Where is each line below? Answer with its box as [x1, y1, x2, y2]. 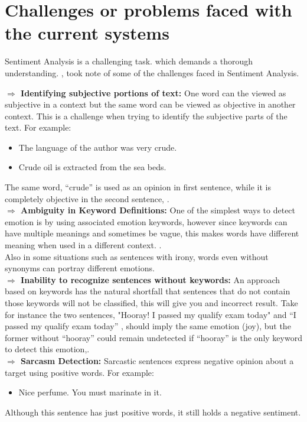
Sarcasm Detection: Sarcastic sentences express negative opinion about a [21, 354, 294, 366]
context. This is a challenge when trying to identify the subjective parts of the [5, 109, 288, 122]
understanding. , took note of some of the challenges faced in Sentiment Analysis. [5, 66, 299, 79]
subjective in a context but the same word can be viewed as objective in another [5, 98, 296, 111]
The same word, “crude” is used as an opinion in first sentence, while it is [5, 181, 271, 193]
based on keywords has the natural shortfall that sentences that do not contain [5, 285, 290, 297]
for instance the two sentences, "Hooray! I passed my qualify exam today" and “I [5, 308, 296, 320]
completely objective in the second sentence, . [5, 192, 169, 204]
